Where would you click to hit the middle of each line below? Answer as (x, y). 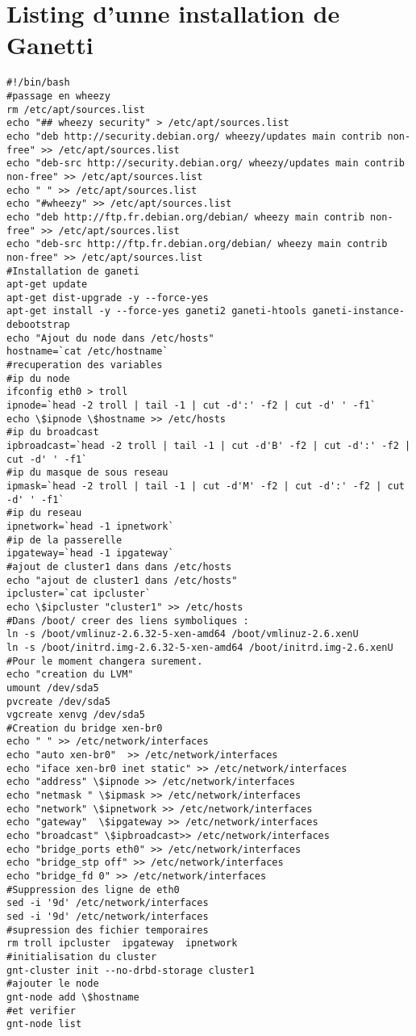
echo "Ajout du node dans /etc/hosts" (110, 338)
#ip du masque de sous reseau (87, 473)
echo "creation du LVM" (70, 675)
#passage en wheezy (58, 96)
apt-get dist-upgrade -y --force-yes (108, 298)
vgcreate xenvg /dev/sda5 (76, 715)
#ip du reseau (44, 513)
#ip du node (38, 378)
